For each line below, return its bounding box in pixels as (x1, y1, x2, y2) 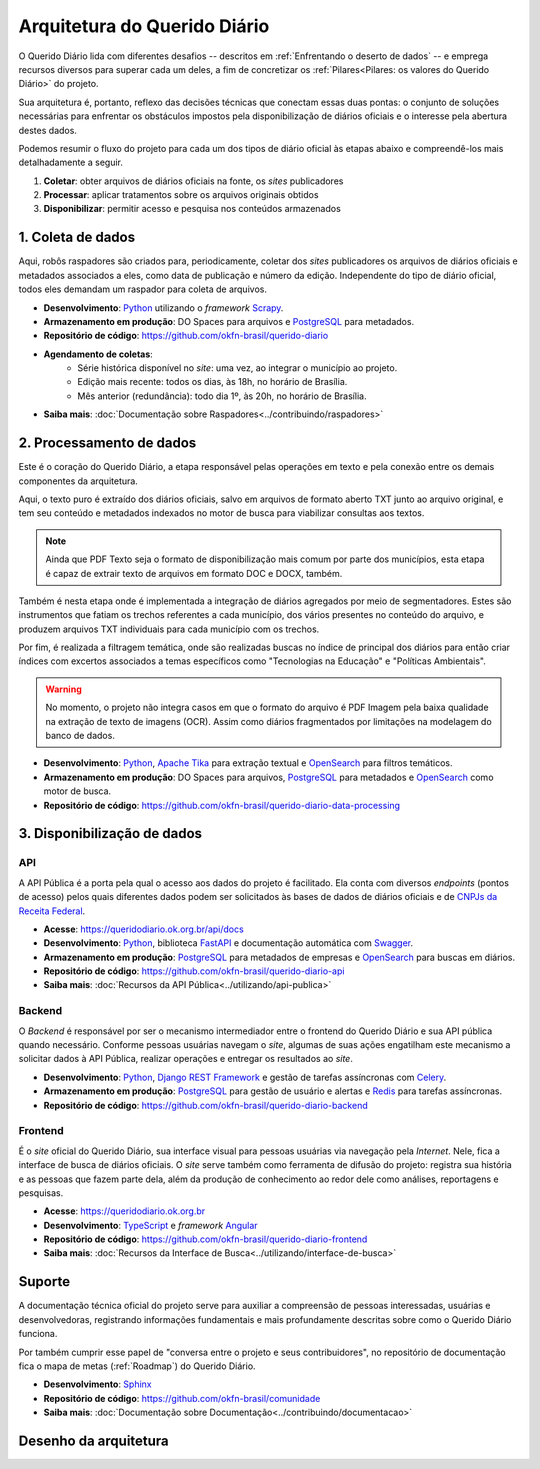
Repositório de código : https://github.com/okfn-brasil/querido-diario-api (43, 965, 345, 977)
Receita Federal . (18, 905, 86, 917)
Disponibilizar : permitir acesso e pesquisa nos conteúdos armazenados (43, 203, 342, 215)
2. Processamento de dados (18, 435, 197, 452)
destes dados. (18, 124, 77, 136)
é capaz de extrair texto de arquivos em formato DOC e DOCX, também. (45, 567, 343, 579)
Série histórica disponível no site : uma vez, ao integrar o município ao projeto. (77, 362, 398, 374)
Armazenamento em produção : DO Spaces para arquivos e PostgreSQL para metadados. (43, 315, 415, 327)
